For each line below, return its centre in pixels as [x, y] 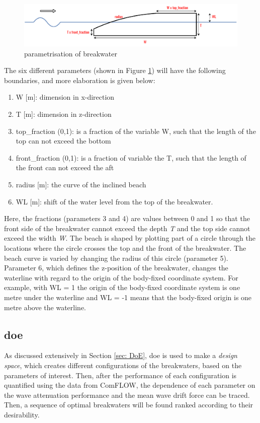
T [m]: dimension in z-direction [64, 114]
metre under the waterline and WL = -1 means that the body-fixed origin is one [128, 297]
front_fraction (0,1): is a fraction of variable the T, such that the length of [131, 157]
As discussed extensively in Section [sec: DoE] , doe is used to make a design [121, 355]
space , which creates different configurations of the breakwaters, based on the [123, 365]
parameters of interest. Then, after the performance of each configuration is [120, 375]
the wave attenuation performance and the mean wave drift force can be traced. [127, 395]
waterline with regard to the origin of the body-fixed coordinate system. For [121, 277]
